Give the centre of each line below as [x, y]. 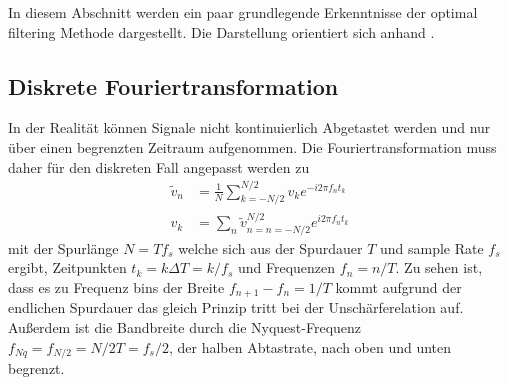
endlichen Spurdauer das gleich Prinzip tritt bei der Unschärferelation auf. [236, 307]
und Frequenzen [286, 267]
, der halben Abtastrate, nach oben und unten [310, 346]
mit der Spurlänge [63, 247]
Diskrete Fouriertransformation [173, 85]
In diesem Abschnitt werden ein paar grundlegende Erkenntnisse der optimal [243, 12]
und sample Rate [431, 247]
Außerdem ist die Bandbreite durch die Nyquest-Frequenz [185, 327]
